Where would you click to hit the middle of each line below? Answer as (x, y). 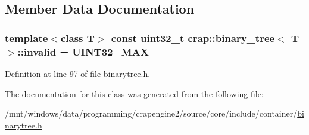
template (26, 38)
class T (77, 38)
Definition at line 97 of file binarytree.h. (78, 73)
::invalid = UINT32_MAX (83, 51)
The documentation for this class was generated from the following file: (134, 93)
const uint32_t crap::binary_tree (193, 38)
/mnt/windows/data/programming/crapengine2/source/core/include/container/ (151, 113)
